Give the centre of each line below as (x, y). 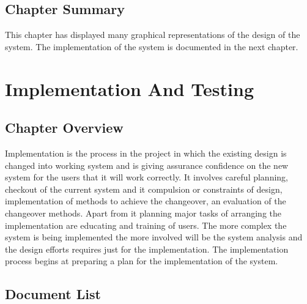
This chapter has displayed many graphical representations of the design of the (153, 35)
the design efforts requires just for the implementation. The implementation (147, 249)
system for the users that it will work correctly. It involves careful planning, (147, 177)
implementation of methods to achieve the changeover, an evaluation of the (146, 201)
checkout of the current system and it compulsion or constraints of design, (144, 189)
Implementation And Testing (129, 88)
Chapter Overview (64, 128)
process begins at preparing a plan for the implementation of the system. (142, 261)
